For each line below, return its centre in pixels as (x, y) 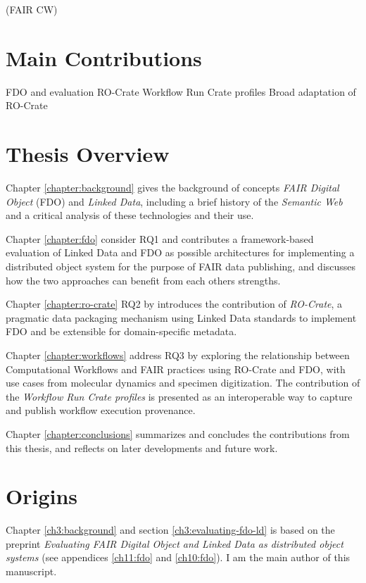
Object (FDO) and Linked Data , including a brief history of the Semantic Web (174, 201)
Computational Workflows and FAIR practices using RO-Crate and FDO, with (176, 369)
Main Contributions (104, 57)
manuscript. (31, 571)
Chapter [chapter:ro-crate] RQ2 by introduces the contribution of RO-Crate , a (174, 304)
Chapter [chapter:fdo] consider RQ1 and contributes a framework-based (160, 238)
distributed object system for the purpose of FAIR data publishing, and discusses (181, 266)
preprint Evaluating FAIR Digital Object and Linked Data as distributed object (175, 543)
